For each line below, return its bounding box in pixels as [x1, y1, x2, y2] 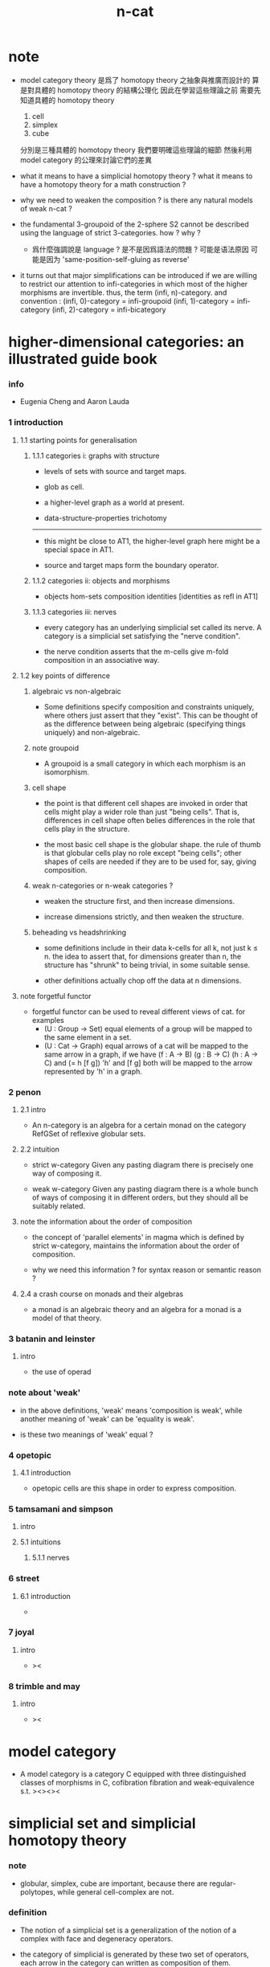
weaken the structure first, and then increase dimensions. [43, 896, 235, 906]
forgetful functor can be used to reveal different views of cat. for [31, 1007, 246, 1016]
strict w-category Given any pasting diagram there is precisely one [31, 1160, 254, 1170]
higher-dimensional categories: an [8, 333, 245, 351]
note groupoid [31, 742, 80, 753]
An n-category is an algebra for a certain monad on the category [31, 1120, 247, 1131]
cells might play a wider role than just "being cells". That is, [43, 807, 239, 816]
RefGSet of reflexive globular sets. [31, 1129, 146, 1139]
